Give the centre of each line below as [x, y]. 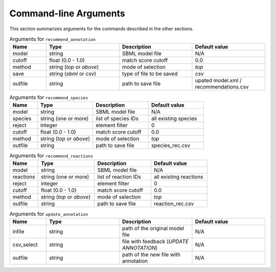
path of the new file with [151, 255]
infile [19, 232]
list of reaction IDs [119, 177]
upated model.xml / [218, 80]
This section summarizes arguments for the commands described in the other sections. [101, 29]
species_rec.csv [171, 145]
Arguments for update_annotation [49, 214]
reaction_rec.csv [174, 204]
